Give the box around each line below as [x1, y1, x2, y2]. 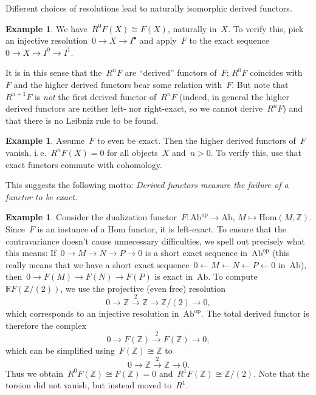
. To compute [208, 270, 258, 283]
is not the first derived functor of [34, 90, 157, 103]
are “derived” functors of [125, 66, 217, 79]
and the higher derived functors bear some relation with [13, 78, 222, 90]
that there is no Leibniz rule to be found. [5, 113, 159, 126]
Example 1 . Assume [5, 134, 85, 147]
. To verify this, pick [228, 22, 304, 35]
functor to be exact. [5, 190, 78, 203]
